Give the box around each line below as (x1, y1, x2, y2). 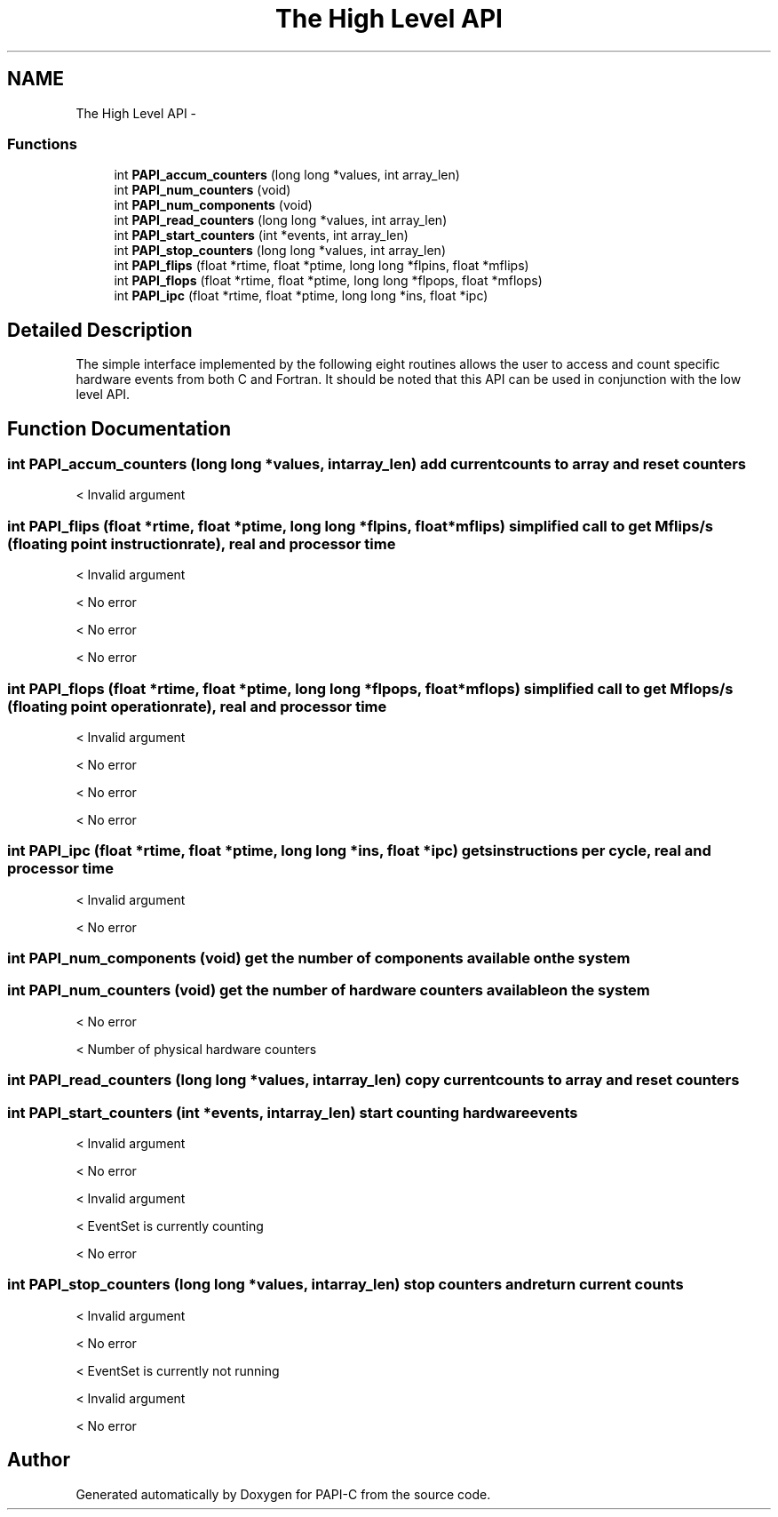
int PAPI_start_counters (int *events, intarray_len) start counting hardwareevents (7, 1103, 578, 1122)
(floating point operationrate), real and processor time (7, 697, 387, 715)
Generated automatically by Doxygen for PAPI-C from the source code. (75, 1486, 491, 1502)
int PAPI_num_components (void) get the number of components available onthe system (7, 949, 631, 968)
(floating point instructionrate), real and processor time (7, 534, 396, 553)
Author (7, 1449, 70, 1472)
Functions (7, 134, 77, 153)
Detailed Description (7, 318, 193, 341)
